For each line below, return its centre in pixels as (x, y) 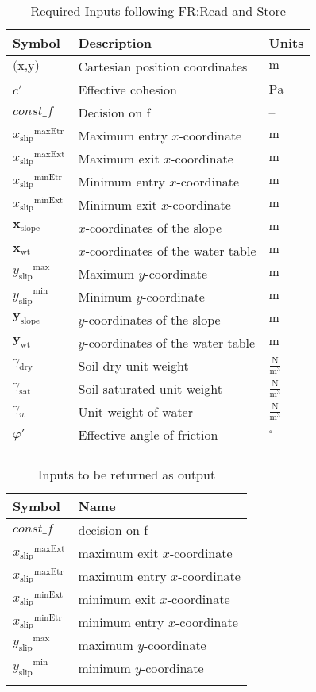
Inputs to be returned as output (127, 474)
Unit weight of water (135, 411)
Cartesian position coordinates (163, 66)
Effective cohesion (127, 89)
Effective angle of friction (148, 434)
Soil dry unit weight (133, 365)
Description (115, 42)
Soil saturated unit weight (150, 388)
